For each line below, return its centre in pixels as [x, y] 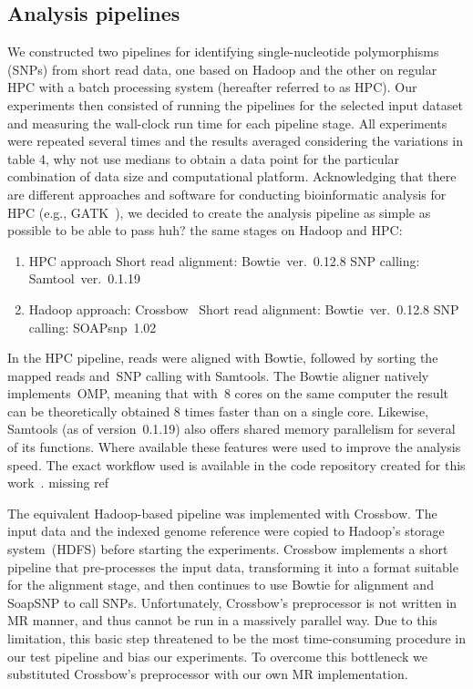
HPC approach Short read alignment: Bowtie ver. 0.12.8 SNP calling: [224, 260]
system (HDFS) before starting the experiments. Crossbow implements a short [228, 549]
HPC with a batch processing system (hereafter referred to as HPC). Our [212, 87]
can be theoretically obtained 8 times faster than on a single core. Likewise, [218, 411]
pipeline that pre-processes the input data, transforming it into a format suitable [233, 566]
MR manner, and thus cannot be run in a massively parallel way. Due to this [222, 620]
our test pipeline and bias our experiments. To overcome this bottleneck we [217, 656]
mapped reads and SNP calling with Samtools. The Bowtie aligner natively [218, 375]
